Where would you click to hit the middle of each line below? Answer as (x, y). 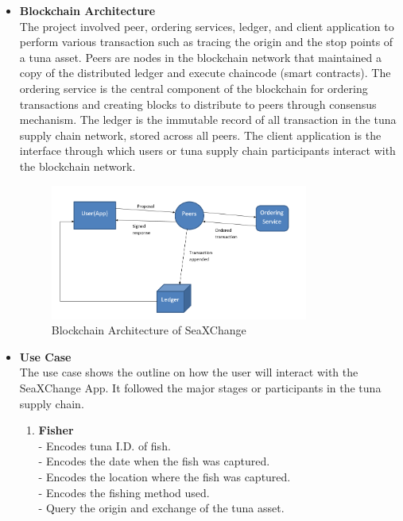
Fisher (56, 430)
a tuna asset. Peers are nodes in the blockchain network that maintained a (201, 57)
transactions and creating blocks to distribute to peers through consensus (198, 104)
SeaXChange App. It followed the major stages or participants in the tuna (200, 388)
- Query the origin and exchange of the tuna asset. (161, 508)
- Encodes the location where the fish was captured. (165, 477)
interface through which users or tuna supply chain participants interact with (207, 151)
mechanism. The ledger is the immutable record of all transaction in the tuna (208, 120)
